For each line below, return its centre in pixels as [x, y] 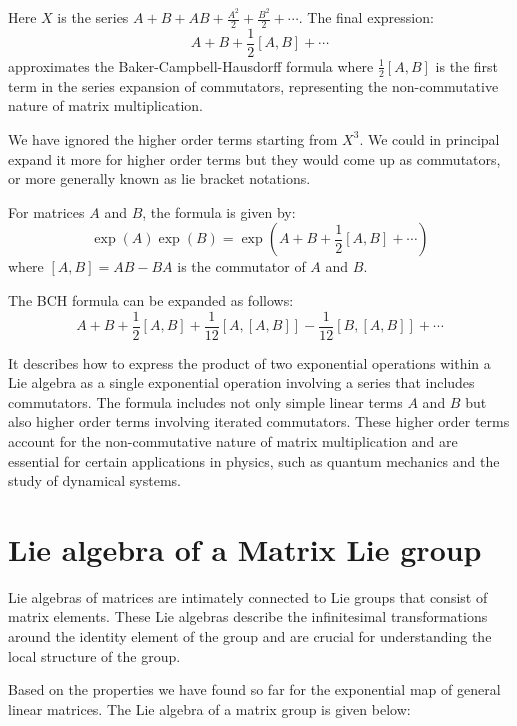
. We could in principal [429, 138]
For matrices [46, 211]
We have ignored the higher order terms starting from [173, 138]
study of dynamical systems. [94, 480]
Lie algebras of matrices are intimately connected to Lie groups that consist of [248, 596]
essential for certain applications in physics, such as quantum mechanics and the [254, 460]
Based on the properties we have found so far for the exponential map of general [254, 689]
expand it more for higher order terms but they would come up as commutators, [254, 158]
